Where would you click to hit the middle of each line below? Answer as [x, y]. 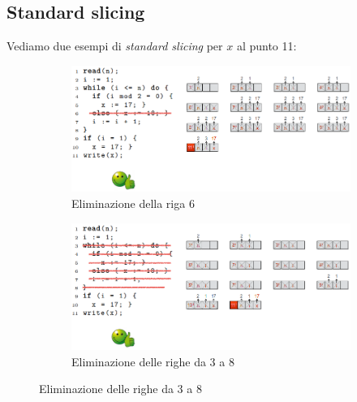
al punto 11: [267, 46]
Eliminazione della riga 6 [133, 203]
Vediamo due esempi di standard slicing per [115, 46]
